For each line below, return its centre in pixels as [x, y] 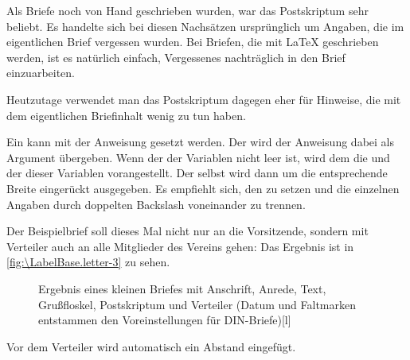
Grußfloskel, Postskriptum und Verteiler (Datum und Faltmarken [197, 304]
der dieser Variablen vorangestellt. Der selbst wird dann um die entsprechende [197, 173]
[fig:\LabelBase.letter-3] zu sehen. [88, 262]
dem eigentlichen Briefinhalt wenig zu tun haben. [126, 115]
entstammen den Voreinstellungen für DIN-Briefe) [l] [165, 320]
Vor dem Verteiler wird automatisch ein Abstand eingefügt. [151, 346]
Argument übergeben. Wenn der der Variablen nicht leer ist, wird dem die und [198, 157]
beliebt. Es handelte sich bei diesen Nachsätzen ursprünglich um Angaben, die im [205, 26]
